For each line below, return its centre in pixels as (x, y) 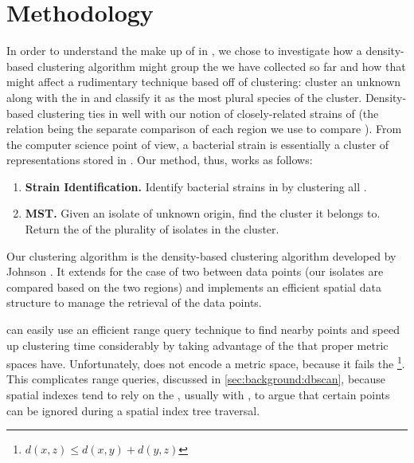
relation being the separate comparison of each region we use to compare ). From (204, 129)
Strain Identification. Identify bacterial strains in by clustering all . (196, 186)
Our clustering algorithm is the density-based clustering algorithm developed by (201, 255)
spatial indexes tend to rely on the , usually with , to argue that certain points (198, 395)
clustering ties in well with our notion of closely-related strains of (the (208, 113)
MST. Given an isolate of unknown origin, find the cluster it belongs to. (203, 213)
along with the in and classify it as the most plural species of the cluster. (184, 97)
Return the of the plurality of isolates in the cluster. (152, 229)
